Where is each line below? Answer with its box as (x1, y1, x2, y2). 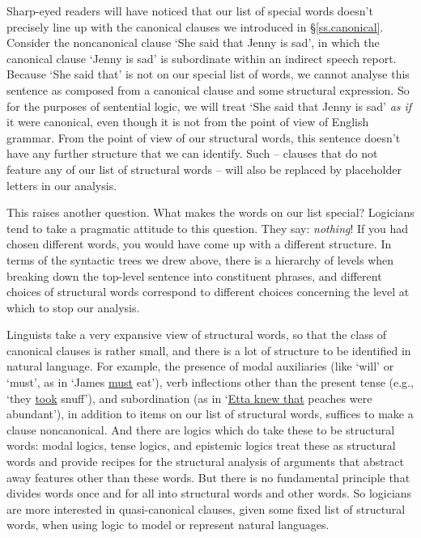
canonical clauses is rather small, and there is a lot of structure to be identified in (6, 341, 411, 358)
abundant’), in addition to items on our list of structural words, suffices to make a (6, 405, 414, 422)
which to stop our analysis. (6, 299, 140, 316)
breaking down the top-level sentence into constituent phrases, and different (6, 267, 382, 284)
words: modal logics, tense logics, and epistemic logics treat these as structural (6, 437, 396, 454)
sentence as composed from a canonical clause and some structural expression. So (6, 81, 410, 98)
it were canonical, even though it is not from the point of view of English (6, 113, 369, 130)
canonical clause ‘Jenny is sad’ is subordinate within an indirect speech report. (6, 49, 397, 66)
